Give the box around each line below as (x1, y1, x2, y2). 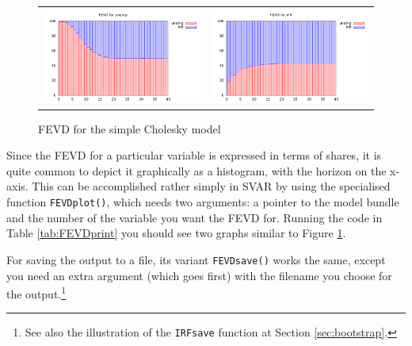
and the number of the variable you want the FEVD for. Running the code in (6, 209, 383, 225)
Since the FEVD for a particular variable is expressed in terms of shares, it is (6, 147, 382, 163)
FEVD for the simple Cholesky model (38, 120, 221, 136)
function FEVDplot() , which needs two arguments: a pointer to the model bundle (6, 194, 399, 210)
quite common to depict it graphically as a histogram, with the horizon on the (6, 162, 387, 179)
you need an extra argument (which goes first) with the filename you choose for (6, 267, 392, 283)
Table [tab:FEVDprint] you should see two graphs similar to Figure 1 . (6, 225, 346, 241)
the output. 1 (6, 283, 67, 302)
